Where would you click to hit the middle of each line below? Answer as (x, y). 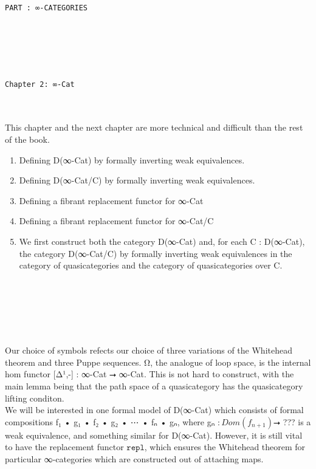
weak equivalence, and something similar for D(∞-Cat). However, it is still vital (154, 435)
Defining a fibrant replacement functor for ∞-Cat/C (116, 221)
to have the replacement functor (64, 447)
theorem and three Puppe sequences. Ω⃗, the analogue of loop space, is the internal (158, 362)
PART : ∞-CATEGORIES (46, 8)
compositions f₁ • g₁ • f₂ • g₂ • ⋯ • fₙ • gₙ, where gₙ (110, 421)
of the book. (27, 139)
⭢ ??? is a (292, 421)
